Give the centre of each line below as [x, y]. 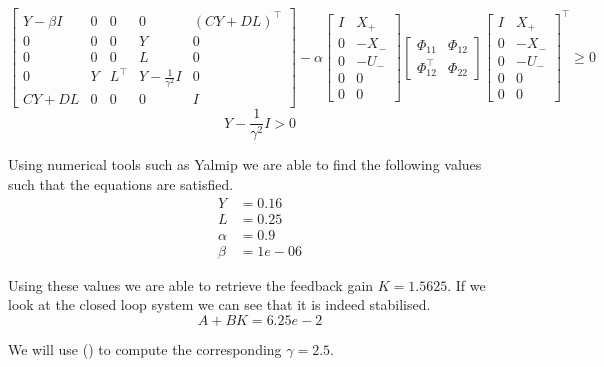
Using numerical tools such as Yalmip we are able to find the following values [245, 164]
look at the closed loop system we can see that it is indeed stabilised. [219, 304]
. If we [466, 284]
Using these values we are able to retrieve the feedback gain [191, 284]
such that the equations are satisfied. [121, 183]
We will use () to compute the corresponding [145, 348]
